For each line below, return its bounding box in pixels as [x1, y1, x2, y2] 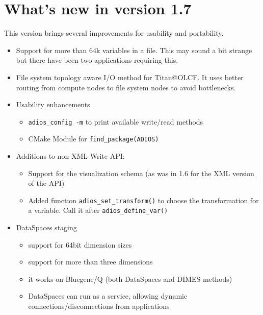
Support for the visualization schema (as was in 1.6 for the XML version [28, 167, 254, 178]
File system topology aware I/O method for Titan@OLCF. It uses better [16, 71, 244, 82]
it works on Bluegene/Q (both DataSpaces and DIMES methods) [28, 273, 232, 284]
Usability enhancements [16, 99, 90, 110]
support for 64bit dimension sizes [28, 239, 132, 250]
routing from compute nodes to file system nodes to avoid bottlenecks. [16, 82, 236, 92]
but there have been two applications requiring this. [16, 55, 178, 65]
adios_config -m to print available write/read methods [28, 116, 203, 127]
